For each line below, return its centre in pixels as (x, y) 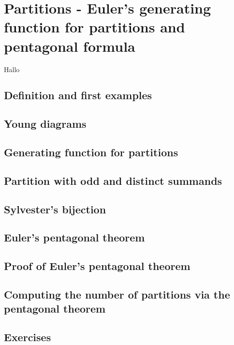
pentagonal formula (70, 46)
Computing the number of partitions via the (117, 294)
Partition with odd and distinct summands (113, 180)
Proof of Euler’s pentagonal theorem (97, 266)
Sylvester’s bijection (55, 209)
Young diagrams (45, 124)
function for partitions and (95, 27)
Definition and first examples (78, 95)
